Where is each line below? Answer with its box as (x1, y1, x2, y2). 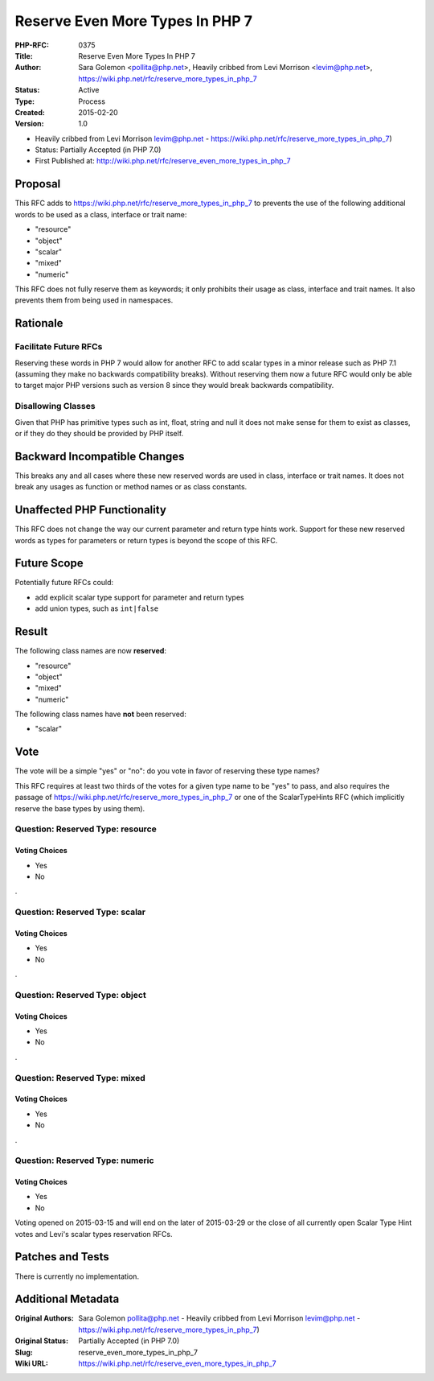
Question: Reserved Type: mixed (14, 1072, 146, 1083)
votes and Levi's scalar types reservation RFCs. (14, 1229, 173, 1239)
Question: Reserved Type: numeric (14, 1155, 154, 1166)
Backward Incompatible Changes (14, 449, 185, 463)
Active (78, 85, 100, 95)
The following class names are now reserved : (14, 646, 166, 656)
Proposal (14, 177, 61, 191)
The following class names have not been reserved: (14, 709, 186, 719)
